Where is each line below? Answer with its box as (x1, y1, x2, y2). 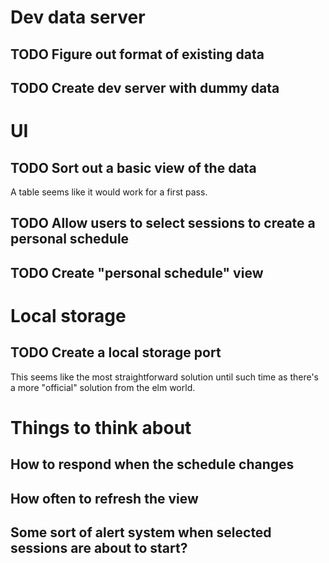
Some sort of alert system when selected (10, 524, 272, 541)
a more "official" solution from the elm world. (10, 381, 196, 393)
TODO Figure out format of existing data (10, 46, 265, 63)
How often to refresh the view (10, 490, 199, 507)
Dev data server (10, 6, 146, 29)
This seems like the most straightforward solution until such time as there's (10, 371, 320, 383)
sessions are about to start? (10, 540, 188, 557)
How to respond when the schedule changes (10, 456, 295, 473)
